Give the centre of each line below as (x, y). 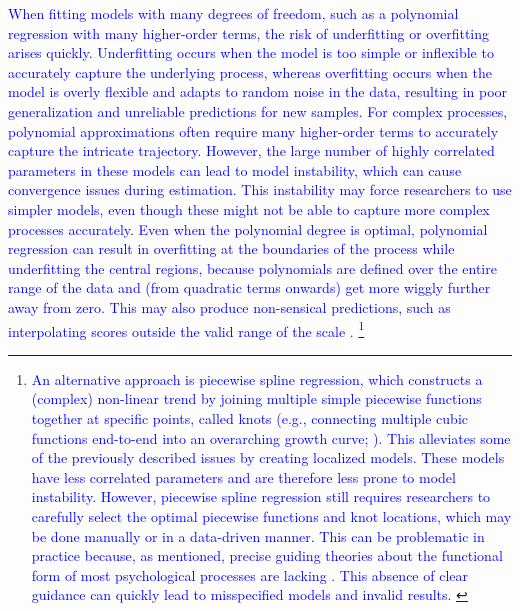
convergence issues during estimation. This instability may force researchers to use (260, 189)
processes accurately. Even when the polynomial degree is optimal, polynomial (248, 228)
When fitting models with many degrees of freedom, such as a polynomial (233, 13)
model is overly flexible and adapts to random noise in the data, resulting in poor (258, 91)
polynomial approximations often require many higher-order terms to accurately (253, 130)
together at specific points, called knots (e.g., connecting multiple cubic (250, 417)
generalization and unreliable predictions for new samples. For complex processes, (258, 110)
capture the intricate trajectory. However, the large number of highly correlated (251, 150)
